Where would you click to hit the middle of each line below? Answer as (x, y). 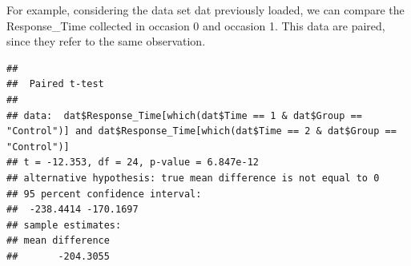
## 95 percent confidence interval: (104, 194)
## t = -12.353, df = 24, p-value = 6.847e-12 (133, 163)
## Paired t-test (55, 84)
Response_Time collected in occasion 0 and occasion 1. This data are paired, (196, 25)
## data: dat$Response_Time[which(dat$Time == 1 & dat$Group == (184, 115)
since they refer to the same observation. (106, 41)
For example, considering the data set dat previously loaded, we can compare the (205, 10)
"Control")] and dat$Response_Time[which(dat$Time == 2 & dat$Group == (201, 131)
